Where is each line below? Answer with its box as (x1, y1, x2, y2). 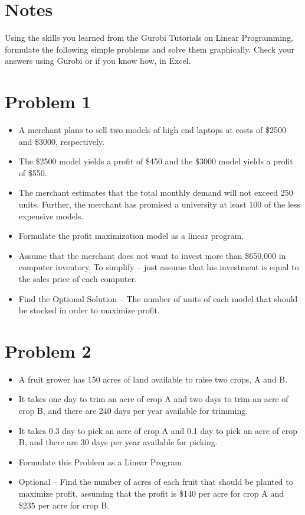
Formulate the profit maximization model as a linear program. (18, 229, 244, 242)
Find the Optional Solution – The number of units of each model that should (18, 292, 298, 305)
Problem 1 (5, 89, 91, 114)
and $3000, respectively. (18, 135, 104, 147)
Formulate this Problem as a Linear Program (18, 455, 182, 468)
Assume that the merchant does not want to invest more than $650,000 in (18, 249, 286, 261)
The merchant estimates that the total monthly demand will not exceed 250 (18, 186, 293, 199)
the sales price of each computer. (18, 272, 137, 284)
